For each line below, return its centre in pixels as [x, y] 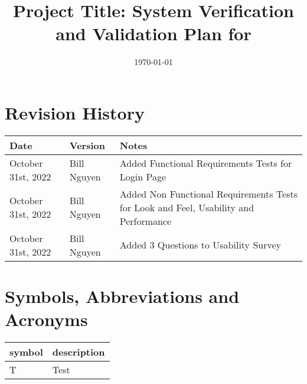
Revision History [75, 112]
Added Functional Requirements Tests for [206, 163]
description [79, 352]
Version [87, 145]
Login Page [143, 176]
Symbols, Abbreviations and [122, 296]
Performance [146, 221]
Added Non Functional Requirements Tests [208, 193]
